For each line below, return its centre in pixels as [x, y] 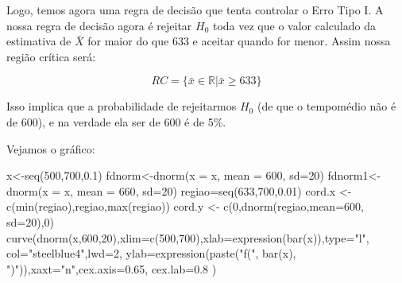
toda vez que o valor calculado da [294, 25]
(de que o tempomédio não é [327, 106]
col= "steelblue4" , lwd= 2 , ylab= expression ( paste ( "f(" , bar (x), [151, 253]
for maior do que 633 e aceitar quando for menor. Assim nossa [239, 41]
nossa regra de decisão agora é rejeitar [99, 25]
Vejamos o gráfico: [51, 148]
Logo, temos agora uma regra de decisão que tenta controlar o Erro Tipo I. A [195, 10]
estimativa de [39, 41]
